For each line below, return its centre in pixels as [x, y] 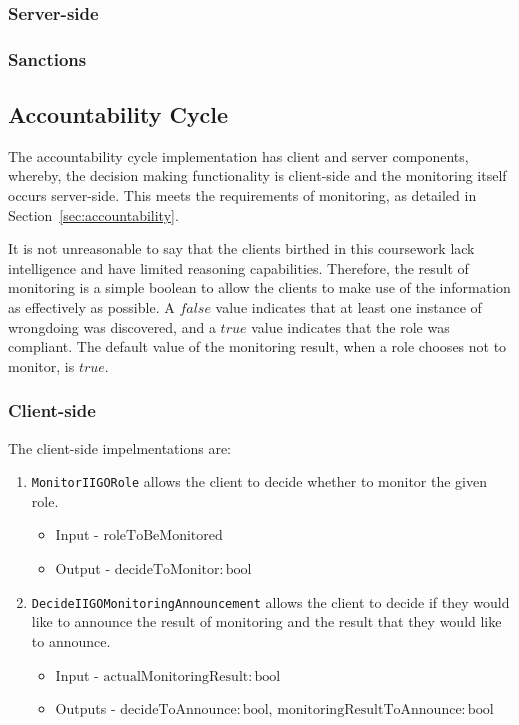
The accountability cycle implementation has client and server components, [238, 155]
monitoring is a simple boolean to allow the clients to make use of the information [259, 287]
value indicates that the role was [350, 326]
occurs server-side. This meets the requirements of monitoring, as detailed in [242, 195]
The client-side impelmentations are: [120, 447]
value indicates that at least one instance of [348, 307]
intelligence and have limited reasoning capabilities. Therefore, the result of [238, 267]
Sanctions [47, 58]
